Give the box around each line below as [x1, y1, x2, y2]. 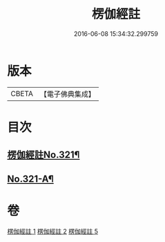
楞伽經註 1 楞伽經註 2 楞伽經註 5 [7, 227, 99, 235]
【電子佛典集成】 [39, 89, 95, 99]
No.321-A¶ [7, 173, 54, 185]
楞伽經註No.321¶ [7, 149, 80, 161]
